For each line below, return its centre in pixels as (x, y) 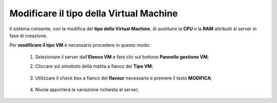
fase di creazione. (28, 35)
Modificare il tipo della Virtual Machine (94, 13)
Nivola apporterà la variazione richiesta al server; (87, 89)
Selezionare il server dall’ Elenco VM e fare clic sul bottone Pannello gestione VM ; (122, 57)
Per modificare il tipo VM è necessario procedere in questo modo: (80, 45)
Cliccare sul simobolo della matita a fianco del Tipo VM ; (94, 66)
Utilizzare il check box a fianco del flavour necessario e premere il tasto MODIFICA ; (124, 78)
